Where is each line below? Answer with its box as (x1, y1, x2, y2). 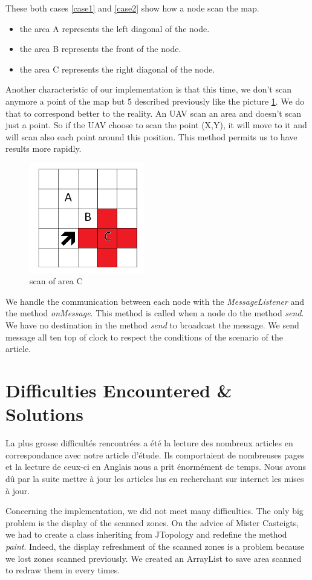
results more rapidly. (5, 142, 82, 155)
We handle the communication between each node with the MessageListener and (5, 295, 305, 307)
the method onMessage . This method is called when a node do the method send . (5, 307, 304, 319)
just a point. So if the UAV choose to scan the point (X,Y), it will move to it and (5, 119, 307, 131)
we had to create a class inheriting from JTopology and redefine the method (5, 528, 287, 541)
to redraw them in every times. (5, 564, 120, 576)
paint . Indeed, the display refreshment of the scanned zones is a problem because (5, 539, 305, 552)
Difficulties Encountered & (5, 378, 232, 403)
